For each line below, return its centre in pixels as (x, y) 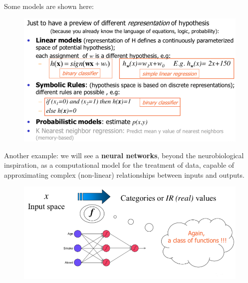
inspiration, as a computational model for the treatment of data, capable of (119, 165)
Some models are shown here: (49, 6)
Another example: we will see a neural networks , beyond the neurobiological (124, 155)
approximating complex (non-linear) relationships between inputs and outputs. (124, 174)
